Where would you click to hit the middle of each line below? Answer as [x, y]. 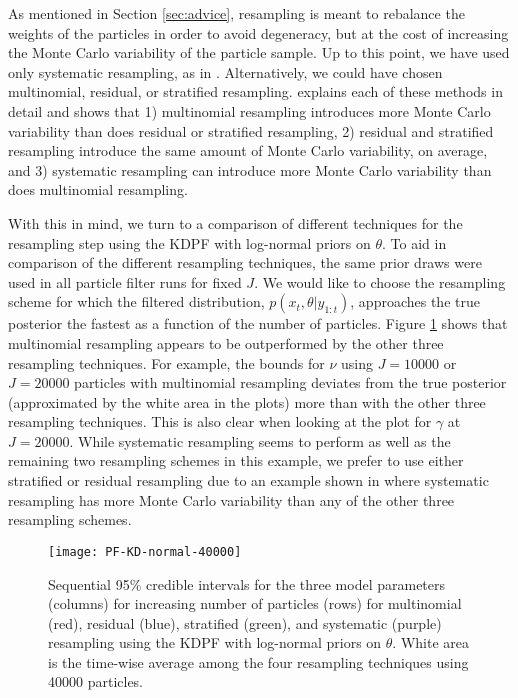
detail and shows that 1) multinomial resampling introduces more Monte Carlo [249, 110]
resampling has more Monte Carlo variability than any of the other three [231, 499]
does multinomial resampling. [98, 189]
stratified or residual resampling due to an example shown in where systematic [248, 480]
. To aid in [414, 242]
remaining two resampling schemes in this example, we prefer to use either [236, 460]
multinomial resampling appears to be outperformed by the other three [226, 342]
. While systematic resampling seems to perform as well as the [260, 440]
